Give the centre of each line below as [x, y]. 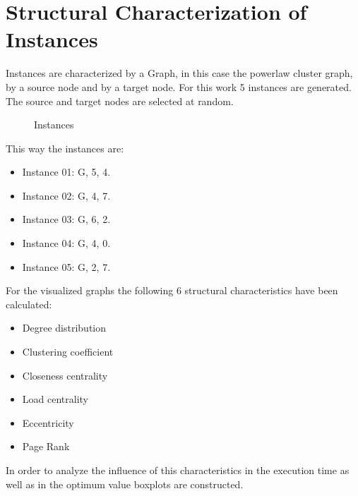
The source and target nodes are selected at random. [120, 101]
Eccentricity [48, 422]
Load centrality [55, 399]
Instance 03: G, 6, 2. [66, 219]
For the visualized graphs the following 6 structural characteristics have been [172, 290]
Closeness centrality [65, 375]
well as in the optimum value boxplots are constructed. [125, 484]
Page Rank [46, 446]
